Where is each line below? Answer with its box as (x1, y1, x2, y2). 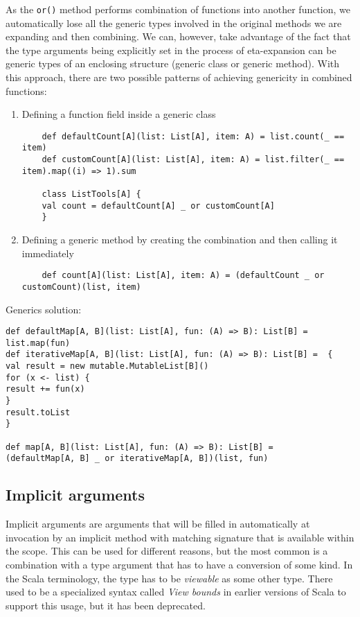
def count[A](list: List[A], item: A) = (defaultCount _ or (42, 270, 325, 281)
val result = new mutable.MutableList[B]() (6, 361, 209, 372)
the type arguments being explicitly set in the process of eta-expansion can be (6, 42, 336, 57)
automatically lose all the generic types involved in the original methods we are (6, 15, 342, 30)
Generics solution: (6, 302, 82, 316)
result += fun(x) (6, 384, 85, 394)
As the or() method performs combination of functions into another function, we (6, 2, 351, 16)
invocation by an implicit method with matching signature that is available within (6, 530, 354, 544)
